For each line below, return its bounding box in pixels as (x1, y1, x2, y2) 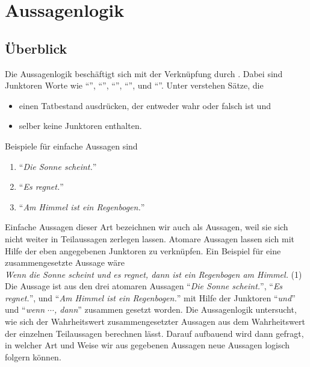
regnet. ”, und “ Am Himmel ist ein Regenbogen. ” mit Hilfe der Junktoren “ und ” (5, 291, 296, 304)
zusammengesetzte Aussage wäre (5, 256, 125, 269)
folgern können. (5, 350, 61, 363)
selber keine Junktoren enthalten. (19, 119, 142, 132)
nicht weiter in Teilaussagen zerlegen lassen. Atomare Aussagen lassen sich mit (5, 232, 294, 245)
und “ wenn (5, 303, 45, 316)
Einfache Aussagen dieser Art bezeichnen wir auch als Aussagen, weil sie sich (5, 221, 288, 233)
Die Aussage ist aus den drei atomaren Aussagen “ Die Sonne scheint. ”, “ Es (5, 280, 283, 292)
